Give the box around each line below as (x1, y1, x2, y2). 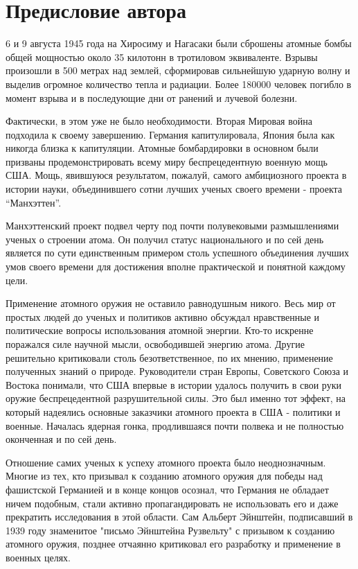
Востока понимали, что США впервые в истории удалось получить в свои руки (6, 377, 341, 392)
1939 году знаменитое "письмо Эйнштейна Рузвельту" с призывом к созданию (6, 523, 335, 537)
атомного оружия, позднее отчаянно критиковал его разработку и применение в (6, 536, 341, 551)
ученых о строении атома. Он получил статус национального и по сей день (6, 231, 324, 246)
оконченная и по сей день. (6, 432, 117, 446)
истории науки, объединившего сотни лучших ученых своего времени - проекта (6, 182, 343, 196)
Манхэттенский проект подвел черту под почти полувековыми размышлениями (6, 218, 339, 233)
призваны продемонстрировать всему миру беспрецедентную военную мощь (6, 154, 328, 168)
